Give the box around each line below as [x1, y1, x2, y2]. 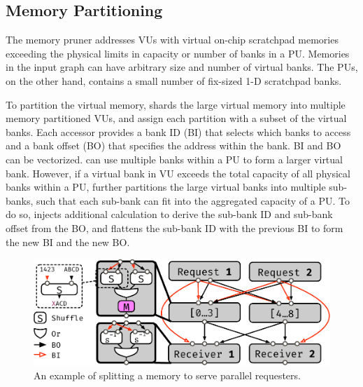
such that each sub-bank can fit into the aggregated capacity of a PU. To [36, 193, 350, 208]
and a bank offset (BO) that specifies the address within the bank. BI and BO [6, 138, 341, 153]
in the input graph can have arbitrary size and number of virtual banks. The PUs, [6, 60, 358, 74]
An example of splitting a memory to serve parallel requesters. [34, 368, 301, 382]
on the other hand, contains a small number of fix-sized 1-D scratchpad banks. [6, 73, 342, 88]
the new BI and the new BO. [6, 234, 130, 249]
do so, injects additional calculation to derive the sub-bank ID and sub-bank [6, 207, 333, 222]
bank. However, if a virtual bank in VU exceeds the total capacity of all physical [6, 165, 350, 180]
